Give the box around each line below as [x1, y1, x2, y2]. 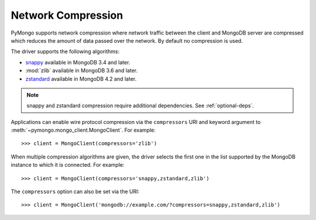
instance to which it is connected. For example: [11, 161, 125, 169]
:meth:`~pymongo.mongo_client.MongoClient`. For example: [11, 126, 156, 134]
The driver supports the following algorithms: [11, 48, 120, 55]
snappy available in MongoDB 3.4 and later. [25, 59, 130, 66]
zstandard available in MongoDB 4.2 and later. [25, 75, 137, 82]
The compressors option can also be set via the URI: [11, 188, 140, 195]
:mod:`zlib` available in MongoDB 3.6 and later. [25, 67, 138, 74]
